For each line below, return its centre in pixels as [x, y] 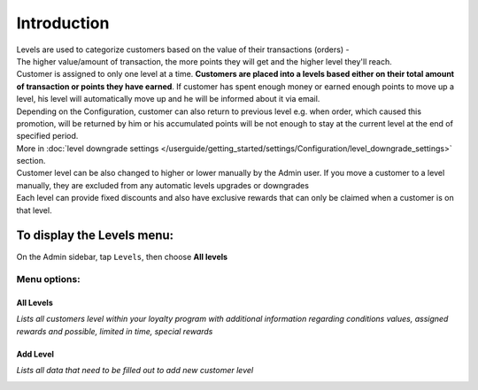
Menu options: [48, 279]
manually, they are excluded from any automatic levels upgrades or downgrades [163, 185]
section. [31, 161]
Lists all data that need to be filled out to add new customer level [135, 371]
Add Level [35, 354]
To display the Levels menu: [95, 236]
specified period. [47, 136]
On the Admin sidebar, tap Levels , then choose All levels [122, 256]
